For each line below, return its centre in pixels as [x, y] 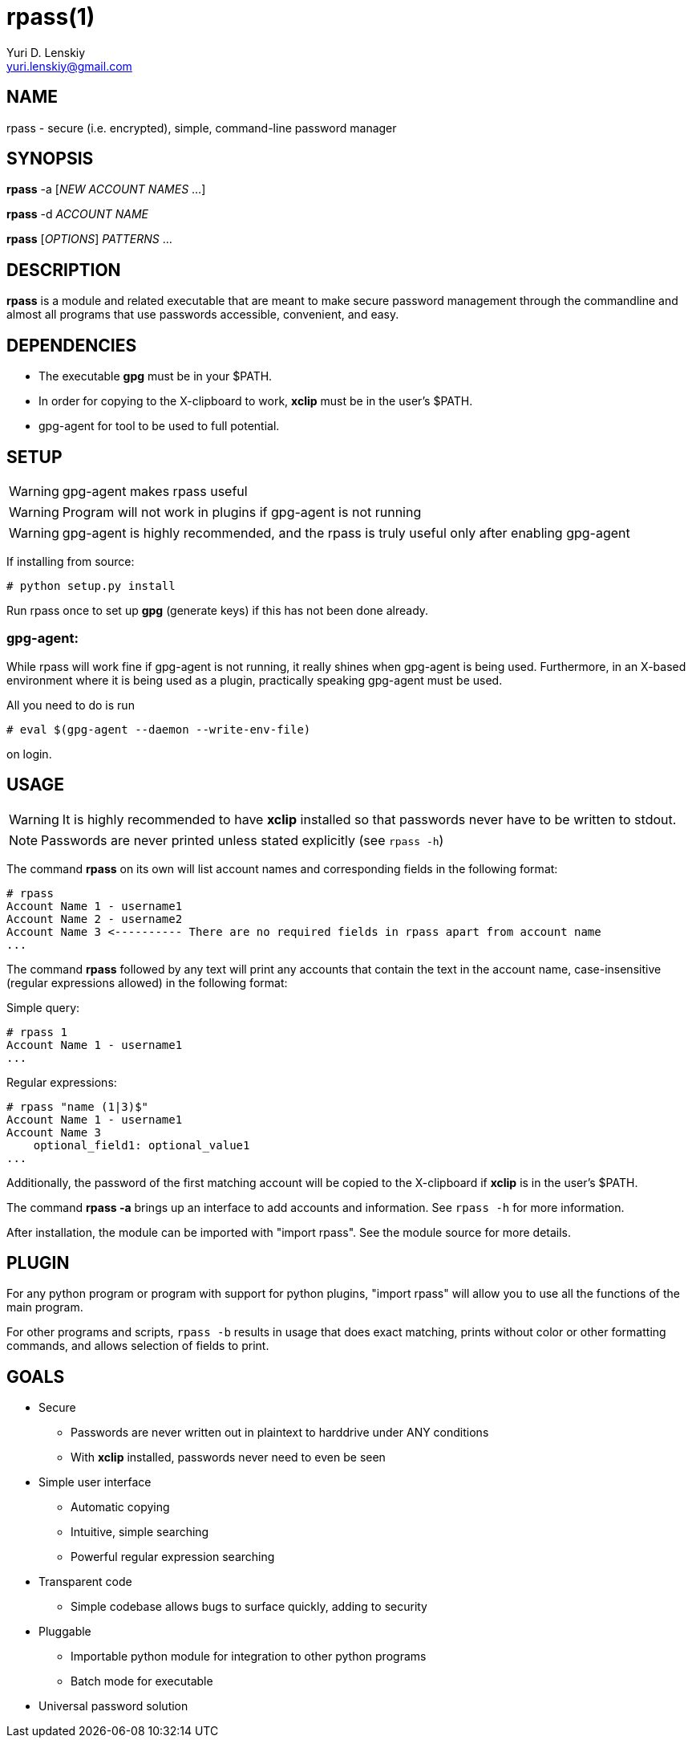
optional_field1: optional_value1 [142, 1145]
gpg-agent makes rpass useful [155, 491]
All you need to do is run [71, 705]
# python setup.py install [91, 585]
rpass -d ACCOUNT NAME [78, 214]
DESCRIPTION [64, 270]
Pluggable [65, 1632]
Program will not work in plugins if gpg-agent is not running [242, 512]
